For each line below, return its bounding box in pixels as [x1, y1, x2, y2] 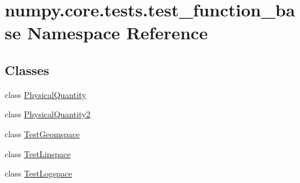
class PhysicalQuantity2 [5, 108, 91, 120]
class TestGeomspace [5, 127, 80, 140]
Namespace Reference [27, 21, 208, 45]
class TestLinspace [5, 147, 71, 160]
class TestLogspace [5, 167, 72, 179]
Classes [5, 60, 49, 79]
